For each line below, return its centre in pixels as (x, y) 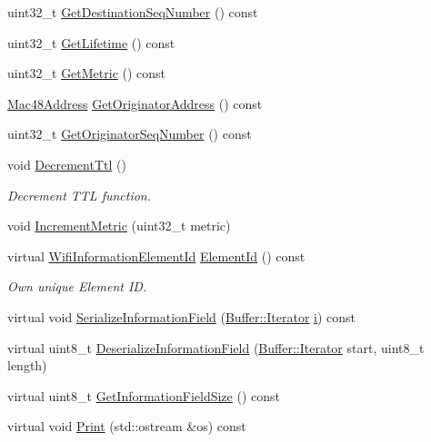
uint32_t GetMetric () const (87, 73)
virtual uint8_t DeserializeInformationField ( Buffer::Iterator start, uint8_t (216, 347)
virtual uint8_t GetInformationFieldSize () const (144, 395)
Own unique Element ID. (77, 286)
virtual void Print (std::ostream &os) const (127, 426)
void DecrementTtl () (67, 164)
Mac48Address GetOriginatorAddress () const (135, 103)
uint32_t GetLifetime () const (91, 42)
